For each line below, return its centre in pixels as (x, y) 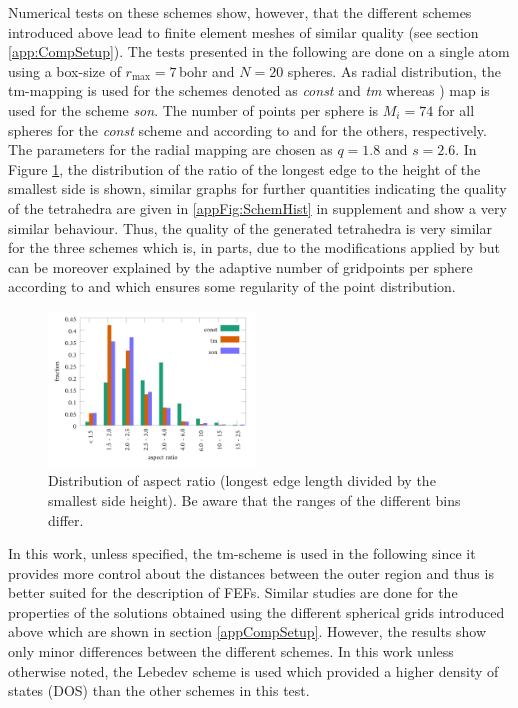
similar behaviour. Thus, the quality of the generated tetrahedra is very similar (250, 227)
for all (456, 109)
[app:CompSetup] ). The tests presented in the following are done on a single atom (259, 51)
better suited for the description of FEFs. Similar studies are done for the (233, 592)
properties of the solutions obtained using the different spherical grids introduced (256, 611)
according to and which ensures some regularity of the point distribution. (232, 286)
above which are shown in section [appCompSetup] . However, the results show (247, 631)
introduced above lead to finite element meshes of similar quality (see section (243, 31)
